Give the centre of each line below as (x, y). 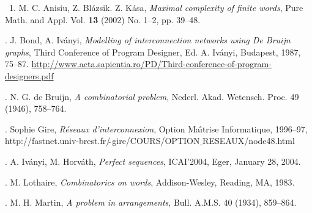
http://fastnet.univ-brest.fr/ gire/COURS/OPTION (102, 141)
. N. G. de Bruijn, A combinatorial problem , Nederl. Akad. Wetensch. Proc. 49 (152, 96)
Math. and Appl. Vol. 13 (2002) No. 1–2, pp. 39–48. (103, 19)
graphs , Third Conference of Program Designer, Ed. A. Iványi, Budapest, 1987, (153, 52)
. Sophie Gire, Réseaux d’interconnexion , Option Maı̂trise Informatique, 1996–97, (156, 128)
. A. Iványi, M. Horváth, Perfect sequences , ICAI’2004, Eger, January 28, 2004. (153, 161)
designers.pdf (29, 75)
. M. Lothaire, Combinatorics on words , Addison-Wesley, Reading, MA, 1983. (150, 182)
